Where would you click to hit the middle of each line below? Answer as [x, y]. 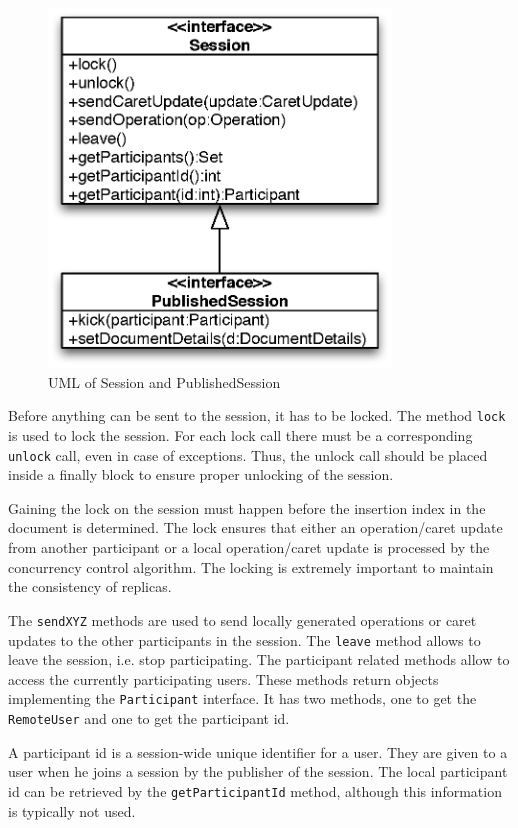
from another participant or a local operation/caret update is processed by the [249, 547]
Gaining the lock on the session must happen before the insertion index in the [247, 507]
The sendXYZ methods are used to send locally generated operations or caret [242, 619]
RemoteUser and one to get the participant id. [149, 718]
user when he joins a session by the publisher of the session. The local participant [258, 771]
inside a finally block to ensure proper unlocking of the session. [201, 474]
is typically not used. [72, 810]
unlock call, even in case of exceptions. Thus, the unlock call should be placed [248, 454]
